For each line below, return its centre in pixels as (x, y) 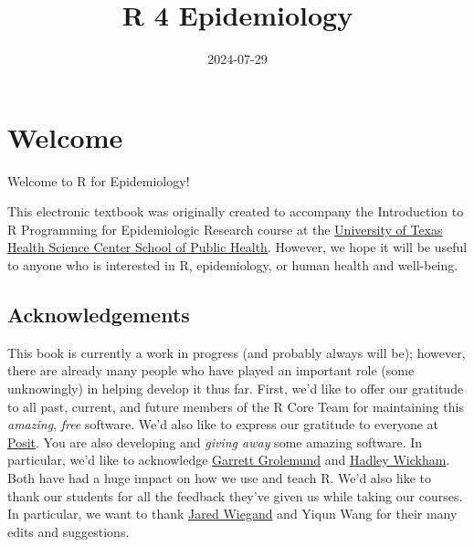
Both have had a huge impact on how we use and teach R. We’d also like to (220, 477)
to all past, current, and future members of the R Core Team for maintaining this (236, 406)
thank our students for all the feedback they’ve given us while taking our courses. (235, 495)
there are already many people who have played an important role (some (211, 370)
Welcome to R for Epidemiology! (99, 180)
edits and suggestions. (68, 531)
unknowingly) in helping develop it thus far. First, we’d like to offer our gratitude (236, 389)
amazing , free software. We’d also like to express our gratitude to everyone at (223, 424)
